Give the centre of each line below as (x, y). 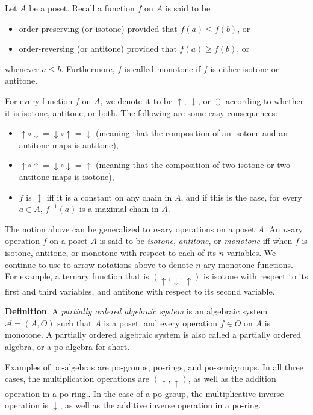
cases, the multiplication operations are (77, 379)
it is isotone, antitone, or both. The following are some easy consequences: (141, 112)
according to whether (265, 100)
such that (75, 323)
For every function (39, 100)
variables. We (251, 252)
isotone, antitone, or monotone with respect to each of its (111, 252)
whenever (22, 68)
